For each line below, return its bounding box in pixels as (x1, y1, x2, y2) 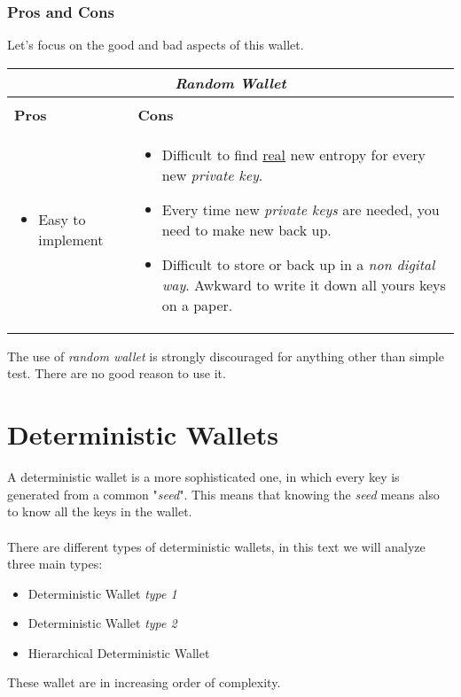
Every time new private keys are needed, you (161, 198, 440, 220)
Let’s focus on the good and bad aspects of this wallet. (7, 35, 304, 54)
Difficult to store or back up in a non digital (161, 253, 435, 275)
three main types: (7, 554, 103, 573)
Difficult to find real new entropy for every (161, 143, 426, 165)
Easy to (38, 209, 86, 230)
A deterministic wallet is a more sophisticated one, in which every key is (7, 468, 400, 486)
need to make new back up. (161, 219, 332, 240)
